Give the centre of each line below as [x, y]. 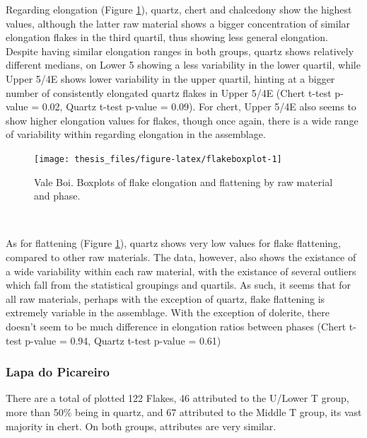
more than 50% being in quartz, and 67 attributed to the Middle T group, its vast [184, 411]
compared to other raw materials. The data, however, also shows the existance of [181, 257]
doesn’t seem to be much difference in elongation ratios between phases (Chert [176, 326]
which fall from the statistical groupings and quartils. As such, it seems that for [179, 285]
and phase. [57, 196]
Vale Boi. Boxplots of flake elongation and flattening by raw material [183, 181]
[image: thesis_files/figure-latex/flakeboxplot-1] [158, 159]
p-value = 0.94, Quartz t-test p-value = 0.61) [123, 340]
